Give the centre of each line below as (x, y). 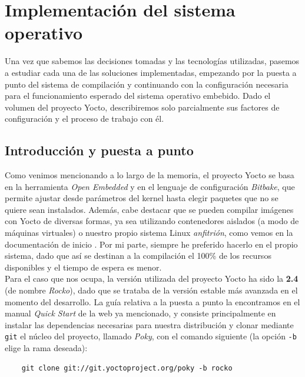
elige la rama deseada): (46, 348)
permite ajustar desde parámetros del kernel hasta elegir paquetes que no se (142, 198)
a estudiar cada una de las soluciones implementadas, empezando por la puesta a (151, 72)
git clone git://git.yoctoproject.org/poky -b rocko (127, 368)
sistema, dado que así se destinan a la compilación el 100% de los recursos (138, 256)
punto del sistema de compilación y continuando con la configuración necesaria (147, 84)
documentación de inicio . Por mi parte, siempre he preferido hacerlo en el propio (151, 244)
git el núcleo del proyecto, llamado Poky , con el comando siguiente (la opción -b (151, 336)
